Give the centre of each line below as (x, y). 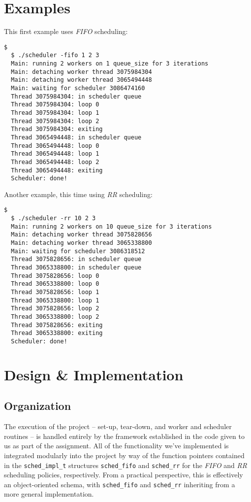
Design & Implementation (94, 374)
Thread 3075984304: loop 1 (55, 113)
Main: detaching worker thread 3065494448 (81, 80)
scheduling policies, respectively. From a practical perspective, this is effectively (124, 475)
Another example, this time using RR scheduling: (78, 194)
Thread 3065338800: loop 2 (55, 317)
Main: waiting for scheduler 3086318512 (78, 251)
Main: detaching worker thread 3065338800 (81, 243)
